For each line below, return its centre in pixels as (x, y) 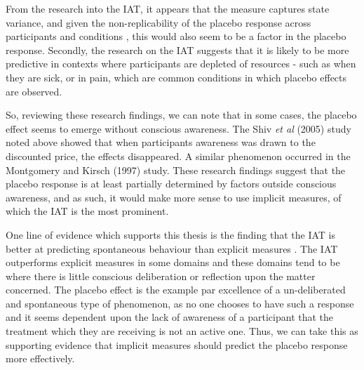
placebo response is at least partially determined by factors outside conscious (171, 184)
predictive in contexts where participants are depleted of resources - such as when (181, 64)
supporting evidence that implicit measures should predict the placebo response (177, 344)
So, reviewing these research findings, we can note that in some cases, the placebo (181, 115)
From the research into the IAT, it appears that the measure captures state (168, 8)
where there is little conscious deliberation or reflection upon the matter (161, 276)
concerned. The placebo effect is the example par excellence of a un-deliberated (176, 290)
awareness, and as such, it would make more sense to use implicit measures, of (174, 197)
